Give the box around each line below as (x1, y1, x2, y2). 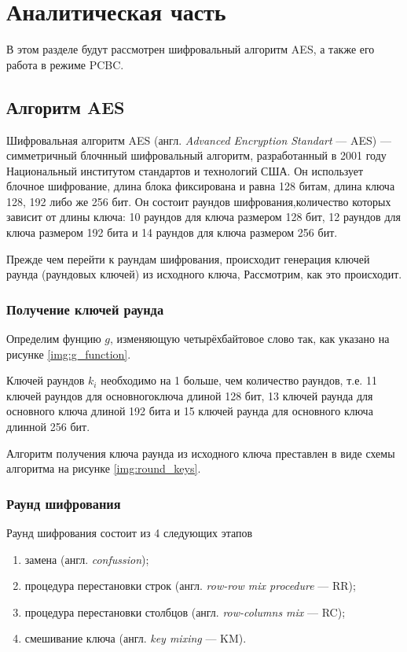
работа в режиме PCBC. (6, 56, 124, 72)
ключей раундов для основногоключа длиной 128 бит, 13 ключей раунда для (6, 387, 373, 403)
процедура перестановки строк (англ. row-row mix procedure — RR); (24, 577, 356, 594)
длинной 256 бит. (6, 418, 90, 435)
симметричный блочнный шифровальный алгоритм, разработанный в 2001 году (6, 147, 387, 164)
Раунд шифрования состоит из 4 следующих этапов (6, 525, 253, 541)
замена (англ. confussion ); (24, 551, 149, 567)
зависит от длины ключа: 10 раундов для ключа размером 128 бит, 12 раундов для (6, 208, 401, 225)
